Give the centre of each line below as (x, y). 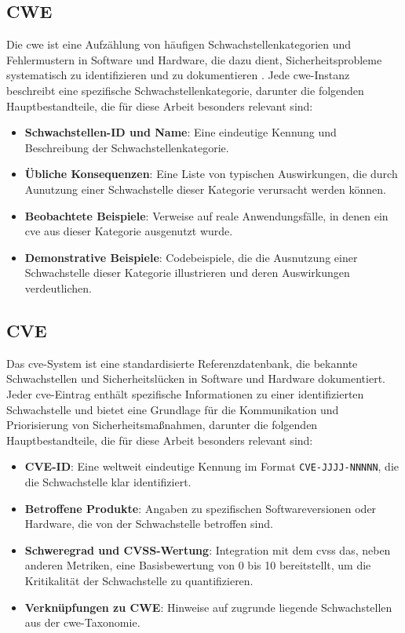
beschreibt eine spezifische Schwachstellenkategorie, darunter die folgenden (185, 90)
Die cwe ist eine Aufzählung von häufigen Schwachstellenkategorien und (179, 44)
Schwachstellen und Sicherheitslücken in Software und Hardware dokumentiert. (196, 378)
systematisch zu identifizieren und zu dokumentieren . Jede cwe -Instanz (178, 75)
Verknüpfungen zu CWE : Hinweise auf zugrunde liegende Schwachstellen (208, 607)
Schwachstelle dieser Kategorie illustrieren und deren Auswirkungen (187, 273)
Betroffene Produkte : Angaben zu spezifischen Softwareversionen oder (201, 508)
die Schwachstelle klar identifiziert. (108, 481)
